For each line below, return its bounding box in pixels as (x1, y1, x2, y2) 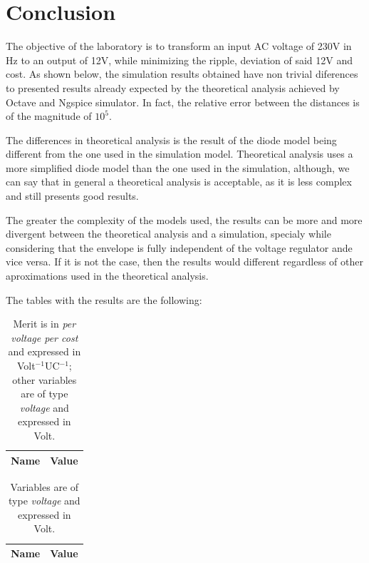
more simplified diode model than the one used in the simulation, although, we (6, 160, 350, 175)
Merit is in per (13, 316, 76, 331)
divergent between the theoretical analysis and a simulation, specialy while (6, 226, 331, 241)
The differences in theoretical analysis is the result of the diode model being (6, 132, 337, 147)
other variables (12, 372, 77, 387)
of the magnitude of (6, 108, 92, 123)
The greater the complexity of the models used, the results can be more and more (6, 212, 363, 227)
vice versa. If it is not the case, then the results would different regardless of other (6, 254, 363, 269)
